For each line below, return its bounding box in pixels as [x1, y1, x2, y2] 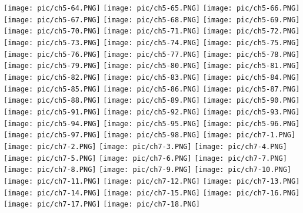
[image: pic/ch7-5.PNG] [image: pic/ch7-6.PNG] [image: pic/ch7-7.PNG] [4, 154, 287, 163]
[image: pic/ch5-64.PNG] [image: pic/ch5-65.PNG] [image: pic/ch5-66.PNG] [4, 4, 300, 12]
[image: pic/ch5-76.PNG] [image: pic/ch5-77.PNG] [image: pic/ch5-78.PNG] [4, 50, 300, 59]
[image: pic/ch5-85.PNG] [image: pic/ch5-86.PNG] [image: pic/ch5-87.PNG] [4, 84, 300, 93]
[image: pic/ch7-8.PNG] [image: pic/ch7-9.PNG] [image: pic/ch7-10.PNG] [4, 165, 291, 174]
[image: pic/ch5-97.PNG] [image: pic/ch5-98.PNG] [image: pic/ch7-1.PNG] [4, 131, 296, 140]
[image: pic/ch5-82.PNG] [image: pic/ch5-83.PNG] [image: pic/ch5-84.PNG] [4, 73, 300, 82]
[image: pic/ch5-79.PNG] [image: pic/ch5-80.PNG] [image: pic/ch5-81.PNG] [4, 62, 300, 70]
